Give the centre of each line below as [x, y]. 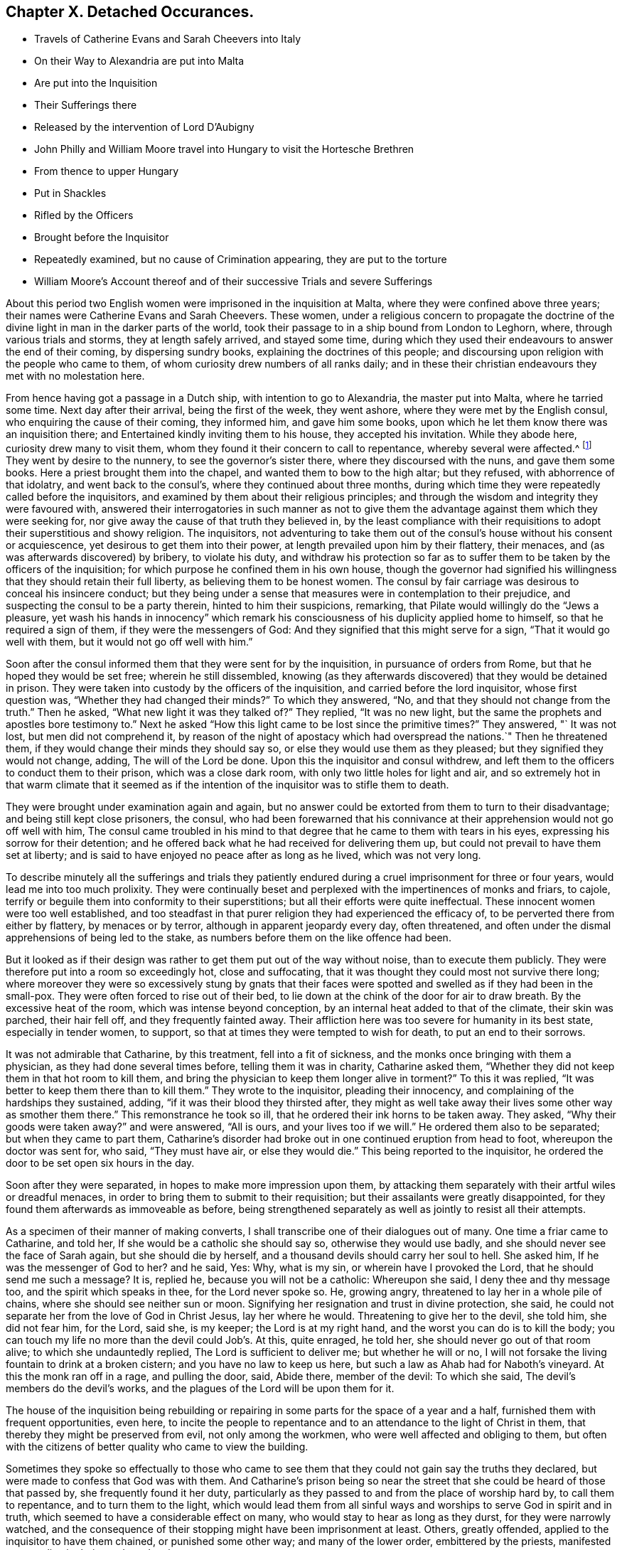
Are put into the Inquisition [96, 83]
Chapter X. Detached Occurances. [130, 12]
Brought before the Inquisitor [102, 237]
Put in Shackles [70, 193]
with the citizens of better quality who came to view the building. [157, 1447]
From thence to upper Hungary [107, 171]
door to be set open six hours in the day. [100, 1163]
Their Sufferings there [86, 105]
